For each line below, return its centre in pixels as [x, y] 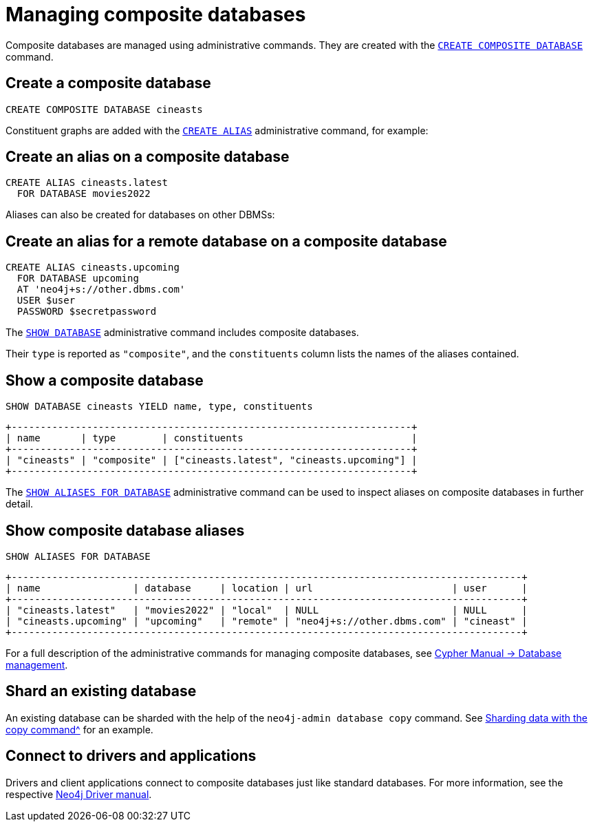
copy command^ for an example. [79, 729]
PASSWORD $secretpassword [87, 312]
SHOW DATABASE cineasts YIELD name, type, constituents [159, 407]
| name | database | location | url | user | [267, 588]
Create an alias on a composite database [148, 157]
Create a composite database [108, 83]
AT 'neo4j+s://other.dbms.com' [101, 290]
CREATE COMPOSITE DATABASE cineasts [104, 109]
